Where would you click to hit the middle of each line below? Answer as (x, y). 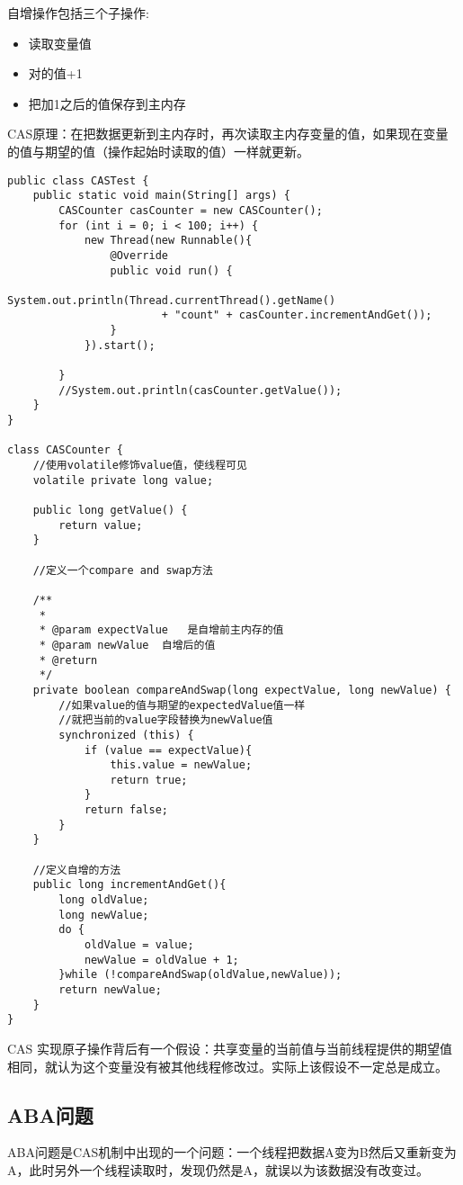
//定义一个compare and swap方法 (123, 570)
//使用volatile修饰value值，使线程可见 (140, 466)
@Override (139, 255)
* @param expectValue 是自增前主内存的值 (161, 630)
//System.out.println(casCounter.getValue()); (200, 390)
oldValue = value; (139, 945)
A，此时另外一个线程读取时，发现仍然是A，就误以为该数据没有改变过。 (218, 1169)
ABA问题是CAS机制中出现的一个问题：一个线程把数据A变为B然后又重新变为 (232, 1152)
